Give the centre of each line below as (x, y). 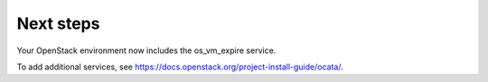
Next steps (58, 23)
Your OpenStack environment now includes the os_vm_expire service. (146, 50)
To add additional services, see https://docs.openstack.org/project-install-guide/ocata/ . (180, 67)
